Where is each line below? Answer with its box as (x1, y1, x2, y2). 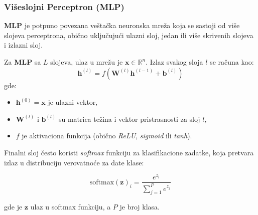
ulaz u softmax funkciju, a (30, 201, 111, 212)
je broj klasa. (119, 201, 160, 212)
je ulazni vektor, (48, 97, 98, 107)
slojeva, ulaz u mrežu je (50, 57, 123, 67)
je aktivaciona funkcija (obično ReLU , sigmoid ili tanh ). (22, 130, 192, 141)
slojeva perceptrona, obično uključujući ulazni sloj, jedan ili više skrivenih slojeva (4, 30, 253, 40)
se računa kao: (210, 57, 254, 67)
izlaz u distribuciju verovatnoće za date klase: (4, 157, 144, 167)
